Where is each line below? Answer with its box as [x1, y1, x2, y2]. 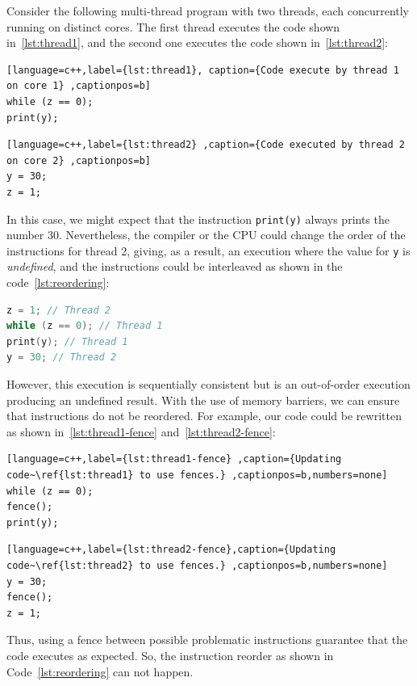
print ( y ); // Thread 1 [6, 335, 128, 347]
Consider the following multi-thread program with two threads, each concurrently [6, 2, 409, 19]
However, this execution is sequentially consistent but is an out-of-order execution [6, 376, 411, 392]
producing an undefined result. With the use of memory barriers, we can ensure [6, 391, 400, 408]
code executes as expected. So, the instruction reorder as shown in [6, 646, 334, 663]
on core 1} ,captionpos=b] [6, 80, 151, 92]
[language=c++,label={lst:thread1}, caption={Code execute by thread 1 [6, 64, 399, 76]
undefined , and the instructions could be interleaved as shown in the [6, 258, 343, 275]
